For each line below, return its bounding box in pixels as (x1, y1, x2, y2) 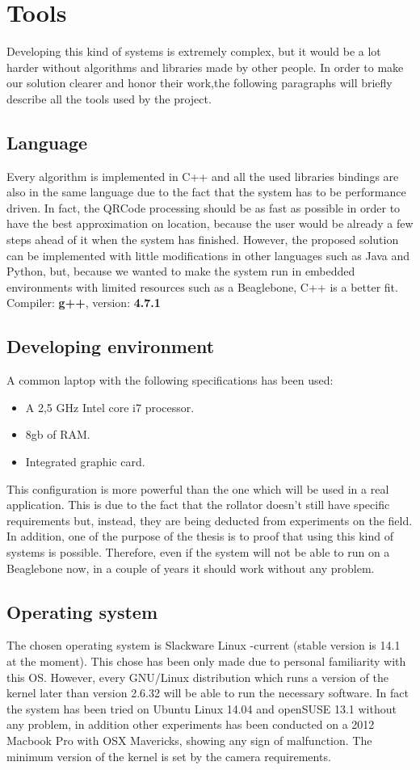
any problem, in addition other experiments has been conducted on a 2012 (6, 716, 375, 733)
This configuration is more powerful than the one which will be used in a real (6, 480, 389, 497)
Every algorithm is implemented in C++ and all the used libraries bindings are (6, 167, 399, 184)
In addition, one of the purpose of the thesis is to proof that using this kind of (6, 528, 393, 545)
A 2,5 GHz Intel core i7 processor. (25, 398, 195, 415)
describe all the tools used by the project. (6, 90, 212, 107)
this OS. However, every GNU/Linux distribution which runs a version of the (6, 668, 388, 685)
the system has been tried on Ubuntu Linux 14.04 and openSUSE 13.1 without (6, 700, 397, 717)
